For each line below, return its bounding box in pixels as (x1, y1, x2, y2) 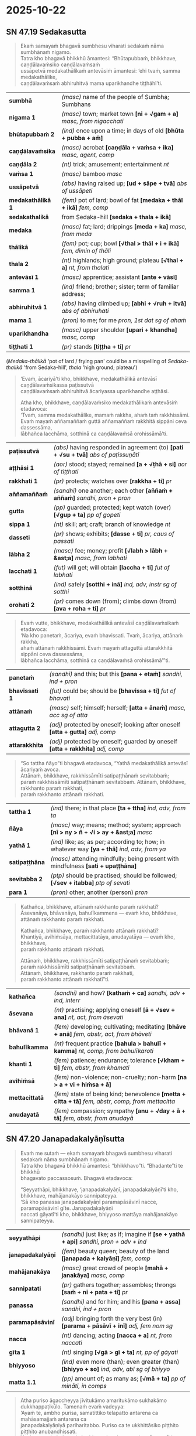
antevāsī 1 (9, 273, 39, 281)
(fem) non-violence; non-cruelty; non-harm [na (54, 1073, 187, 1081)
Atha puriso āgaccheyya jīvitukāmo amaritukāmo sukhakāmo (20, 1397, 167, 1404)
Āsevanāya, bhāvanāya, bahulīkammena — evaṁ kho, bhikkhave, (20, 909, 178, 916)
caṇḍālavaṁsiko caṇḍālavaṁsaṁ (20, 61, 100, 68)
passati (53, 537, 74, 545)
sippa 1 (9, 520, 30, 528)
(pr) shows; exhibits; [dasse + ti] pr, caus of (53, 530, 174, 538)
